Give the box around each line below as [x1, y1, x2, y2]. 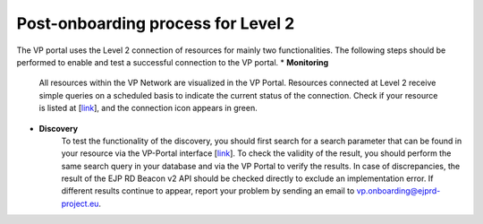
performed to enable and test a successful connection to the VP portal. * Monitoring [16, 56, 329, 67]
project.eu [61, 198, 99, 209]
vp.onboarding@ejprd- [356, 185, 441, 196]
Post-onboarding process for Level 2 [16, 13, 295, 33]
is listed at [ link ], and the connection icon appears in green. [38, 103, 258, 114]
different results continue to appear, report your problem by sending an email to [61, 185, 355, 196]
